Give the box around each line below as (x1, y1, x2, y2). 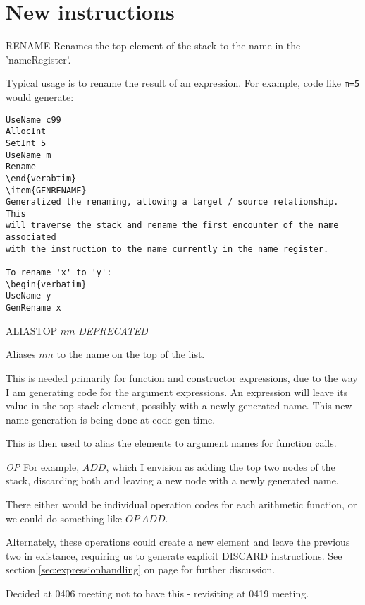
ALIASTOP (6, 323, 58, 337)
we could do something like (6, 510, 123, 525)
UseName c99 (6, 114, 61, 125)
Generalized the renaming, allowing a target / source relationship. (6, 197, 339, 208)
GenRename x (6, 303, 61, 313)
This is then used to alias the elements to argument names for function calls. (6, 436, 337, 450)
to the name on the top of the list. (56, 347, 205, 361)
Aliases (6, 347, 36, 361)
